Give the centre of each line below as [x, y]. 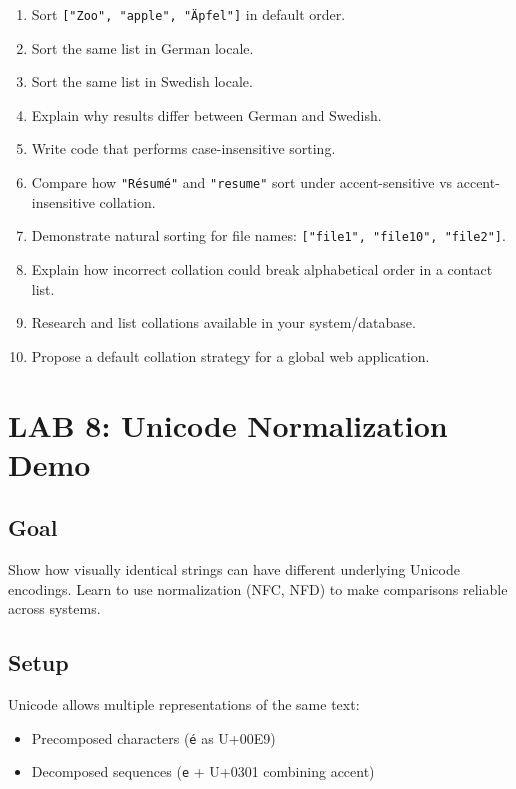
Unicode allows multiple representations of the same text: [184, 704]
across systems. [54, 608]
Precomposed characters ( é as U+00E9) [153, 737]
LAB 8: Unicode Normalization [228, 424]
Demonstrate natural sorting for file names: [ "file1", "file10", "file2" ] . [268, 235]
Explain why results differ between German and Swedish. [206, 114]
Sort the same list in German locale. [142, 47]
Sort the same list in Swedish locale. [142, 81]
